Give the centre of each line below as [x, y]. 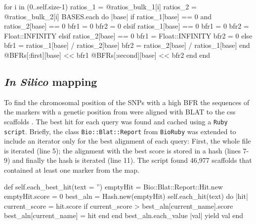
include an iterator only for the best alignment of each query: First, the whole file [128, 141]
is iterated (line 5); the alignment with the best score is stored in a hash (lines [122, 150]
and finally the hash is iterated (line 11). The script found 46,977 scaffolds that [132, 160]
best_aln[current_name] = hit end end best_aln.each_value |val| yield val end [124, 215]
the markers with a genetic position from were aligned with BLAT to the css [120, 112]
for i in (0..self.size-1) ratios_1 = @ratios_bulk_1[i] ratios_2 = [100, 6]
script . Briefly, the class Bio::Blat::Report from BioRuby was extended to [120, 131]
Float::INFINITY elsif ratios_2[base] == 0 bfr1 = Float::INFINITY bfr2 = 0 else [128, 35]
